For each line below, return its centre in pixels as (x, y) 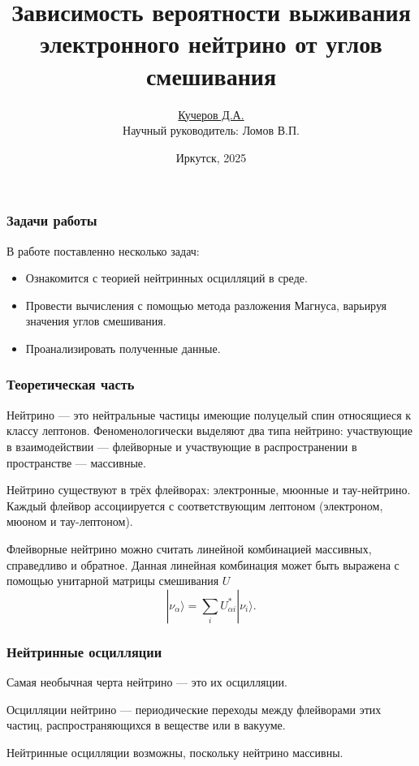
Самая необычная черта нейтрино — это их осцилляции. (147, 681)
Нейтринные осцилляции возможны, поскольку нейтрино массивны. (175, 752)
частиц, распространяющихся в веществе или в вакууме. (146, 725)
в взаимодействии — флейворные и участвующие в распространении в (182, 446)
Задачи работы (52, 220)
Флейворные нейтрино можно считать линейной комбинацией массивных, (189, 548)
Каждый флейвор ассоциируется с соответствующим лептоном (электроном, (195, 505)
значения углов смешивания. (96, 321)
